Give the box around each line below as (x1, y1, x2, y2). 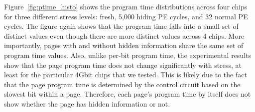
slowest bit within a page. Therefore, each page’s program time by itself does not (4, 89, 251, 99)
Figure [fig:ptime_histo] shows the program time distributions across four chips (4, 1, 248, 11)
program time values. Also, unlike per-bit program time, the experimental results (4, 50, 252, 60)
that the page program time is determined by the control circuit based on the (4, 79, 241, 89)
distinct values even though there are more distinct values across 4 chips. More (4, 30, 245, 41)
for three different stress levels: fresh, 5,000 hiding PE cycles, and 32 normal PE (4, 11, 248, 21)
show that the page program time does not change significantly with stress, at (4, 59, 242, 70)
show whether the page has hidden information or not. (4, 98, 170, 109)
